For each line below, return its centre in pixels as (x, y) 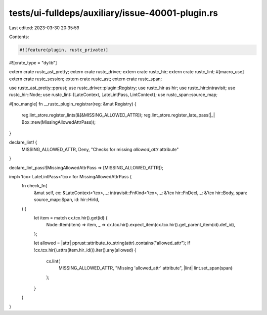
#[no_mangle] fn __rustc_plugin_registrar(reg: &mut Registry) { (73, 104)
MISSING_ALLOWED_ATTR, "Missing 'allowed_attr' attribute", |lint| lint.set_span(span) (146, 268)
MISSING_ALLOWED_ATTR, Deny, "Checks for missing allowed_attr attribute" (100, 149)
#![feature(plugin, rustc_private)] (64, 50)
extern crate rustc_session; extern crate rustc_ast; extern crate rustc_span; (86, 79)
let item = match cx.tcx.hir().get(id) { (71, 217)
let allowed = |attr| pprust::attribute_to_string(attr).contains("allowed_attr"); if (112, 243)
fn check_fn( (34, 186)
